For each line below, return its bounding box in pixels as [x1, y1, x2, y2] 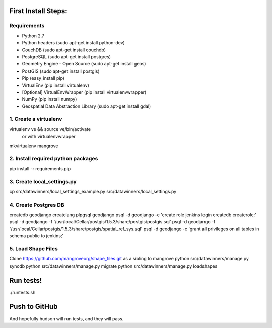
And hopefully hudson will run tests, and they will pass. [9, 315, 124, 322]
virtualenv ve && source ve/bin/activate [9, 126, 91, 132]
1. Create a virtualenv [9, 116, 62, 123]
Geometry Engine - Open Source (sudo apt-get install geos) [22, 61, 146, 67]
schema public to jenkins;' [9, 233, 64, 239]
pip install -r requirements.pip [9, 165, 71, 171]
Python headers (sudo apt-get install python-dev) [22, 40, 125, 46]
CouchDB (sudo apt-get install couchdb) [22, 47, 106, 53]
